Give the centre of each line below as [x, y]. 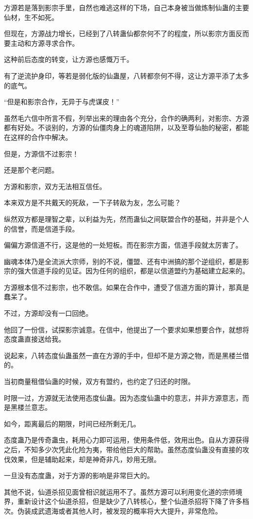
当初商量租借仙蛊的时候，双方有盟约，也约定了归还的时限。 [99, 381]
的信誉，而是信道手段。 [41, 228]
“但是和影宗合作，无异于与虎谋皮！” [62, 102]
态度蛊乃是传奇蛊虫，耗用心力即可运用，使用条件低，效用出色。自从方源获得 [126, 440]
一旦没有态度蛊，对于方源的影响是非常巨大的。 [79, 475]
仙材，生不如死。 [31, 17]
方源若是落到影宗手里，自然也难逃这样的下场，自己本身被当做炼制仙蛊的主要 [126, 7]
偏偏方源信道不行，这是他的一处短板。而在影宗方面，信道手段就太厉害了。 [123, 245]
